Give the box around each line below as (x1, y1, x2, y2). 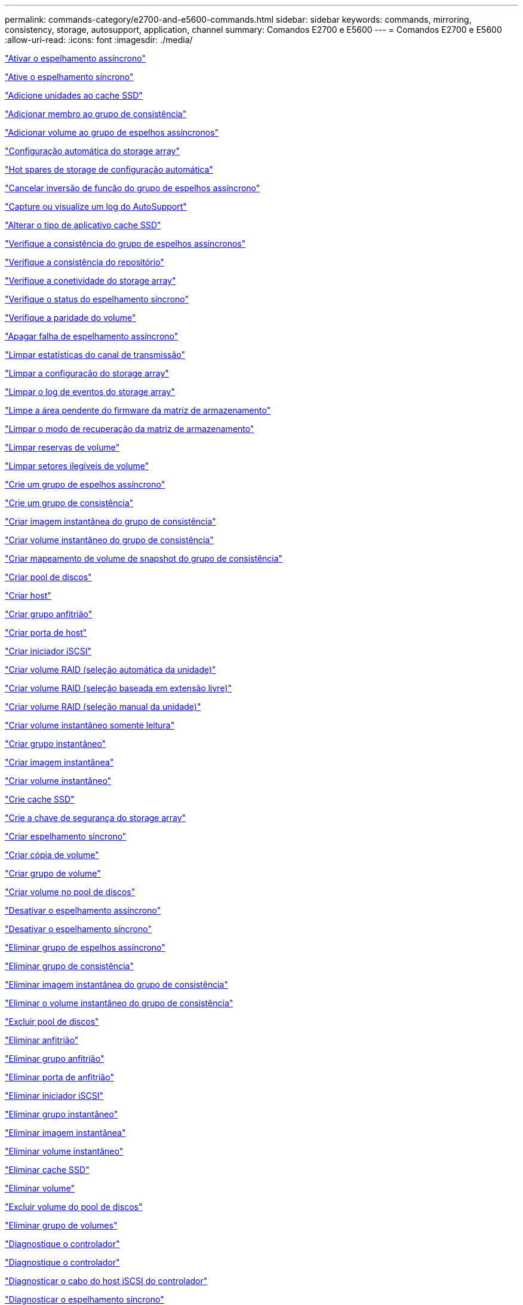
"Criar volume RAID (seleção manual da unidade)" (5, 701, 201, 712)
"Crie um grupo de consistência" (5, 498, 134, 508)
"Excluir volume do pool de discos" (5, 1202, 143, 1212)
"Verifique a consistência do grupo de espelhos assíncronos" (5, 238, 246, 249)
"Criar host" (5, 590, 51, 601)
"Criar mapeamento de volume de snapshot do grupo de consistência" (5, 553, 283, 563)
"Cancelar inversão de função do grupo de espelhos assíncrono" (5, 183, 260, 193)
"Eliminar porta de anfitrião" (5, 1072, 114, 1082)
